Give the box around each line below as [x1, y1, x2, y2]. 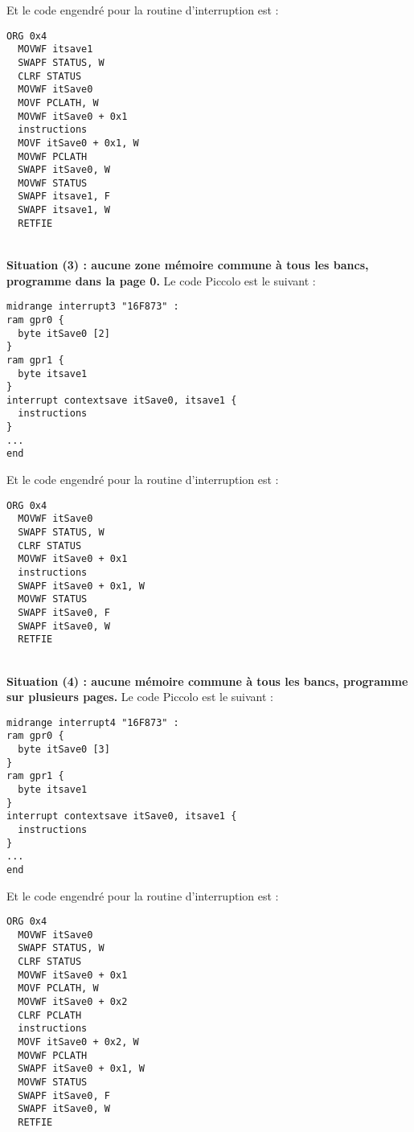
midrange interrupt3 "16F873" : [6, 301, 179, 313]
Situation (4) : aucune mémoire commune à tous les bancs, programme [6, 672, 408, 689]
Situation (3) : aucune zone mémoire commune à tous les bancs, [6, 256, 369, 273]
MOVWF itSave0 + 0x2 [18, 996, 128, 1008]
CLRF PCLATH [18, 1009, 82, 1021]
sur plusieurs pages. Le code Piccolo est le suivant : [6, 688, 273, 705]
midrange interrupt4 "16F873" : [6, 716, 179, 728]
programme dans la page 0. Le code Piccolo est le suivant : [6, 272, 316, 289]
